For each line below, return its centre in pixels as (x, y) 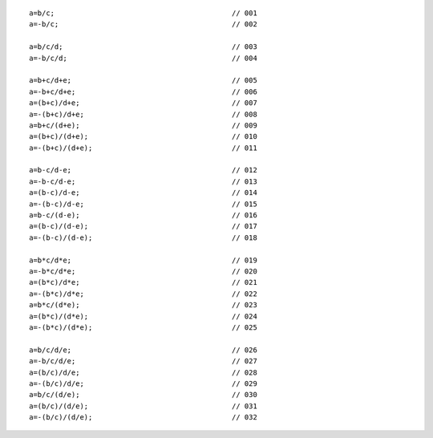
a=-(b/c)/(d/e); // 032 (144, 418)
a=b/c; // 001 (144, 13)
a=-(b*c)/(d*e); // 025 (144, 327)
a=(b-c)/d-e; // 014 (144, 193)
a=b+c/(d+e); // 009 (144, 125)
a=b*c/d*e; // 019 (144, 260)
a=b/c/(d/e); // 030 (144, 395)
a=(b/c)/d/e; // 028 (144, 372)
